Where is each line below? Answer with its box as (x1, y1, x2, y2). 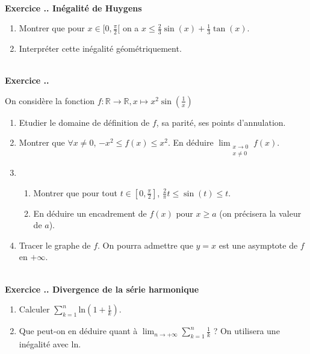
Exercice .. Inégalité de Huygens (5, 1, 142, 14)
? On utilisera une (213, 324, 280, 337)
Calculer (19, 303, 50, 315)
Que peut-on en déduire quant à (19, 324, 138, 337)
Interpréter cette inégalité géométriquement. (19, 42, 182, 55)
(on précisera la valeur (219, 206, 302, 219)
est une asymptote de (219, 238, 298, 251)
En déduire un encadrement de (33, 206, 147, 219)
